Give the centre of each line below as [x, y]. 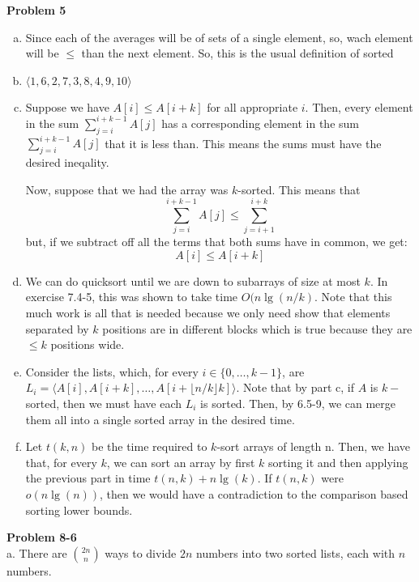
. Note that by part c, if [295, 387]
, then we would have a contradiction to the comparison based [254, 494]
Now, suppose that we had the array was [127, 189]
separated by [57, 328]
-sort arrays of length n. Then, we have [314, 446]
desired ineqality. [67, 161]
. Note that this [353, 297]
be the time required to [150, 446]
